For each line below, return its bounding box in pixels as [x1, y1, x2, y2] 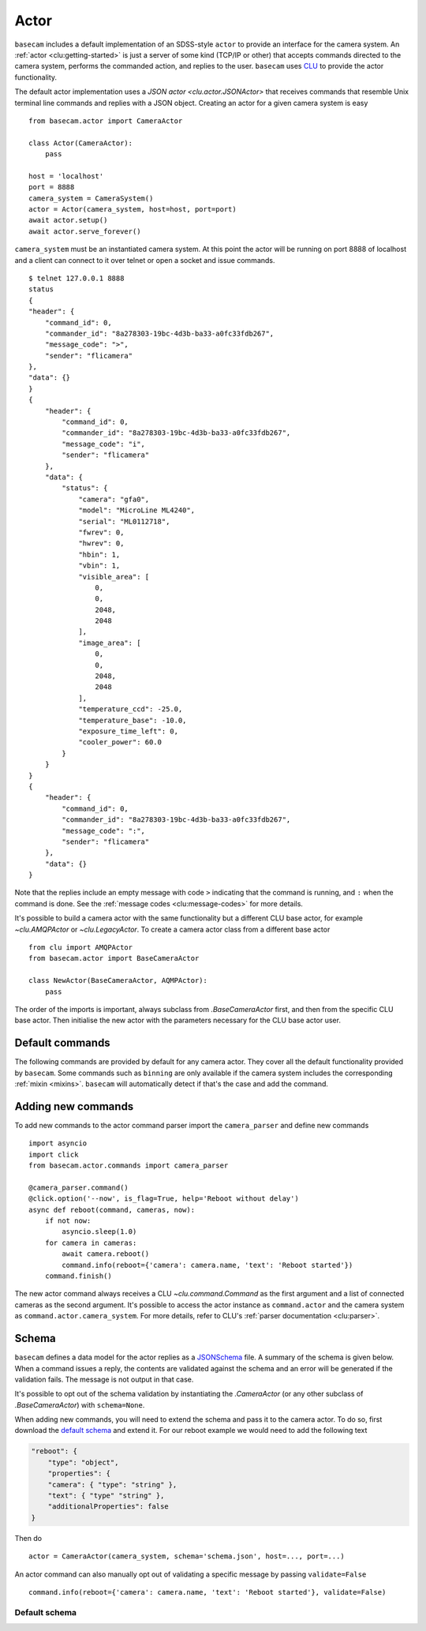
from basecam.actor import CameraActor [28, 116, 183, 126]
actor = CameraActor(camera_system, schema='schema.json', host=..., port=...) [28, 1552, 345, 1561]
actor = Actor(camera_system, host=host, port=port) [28, 205, 237, 214]
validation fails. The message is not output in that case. [14, 1374, 194, 1384]
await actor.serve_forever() [28, 227, 141, 236]
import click [28, 1149, 79, 1159]
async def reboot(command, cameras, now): [28, 1205, 196, 1214]
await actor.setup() [28, 216, 108, 225]
